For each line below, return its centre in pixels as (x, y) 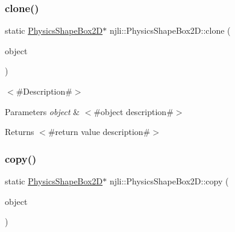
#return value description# (99, 132)
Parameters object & (42, 111)
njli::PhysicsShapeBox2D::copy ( (169, 181)
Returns (20, 132)
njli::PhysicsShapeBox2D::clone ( (170, 30)
